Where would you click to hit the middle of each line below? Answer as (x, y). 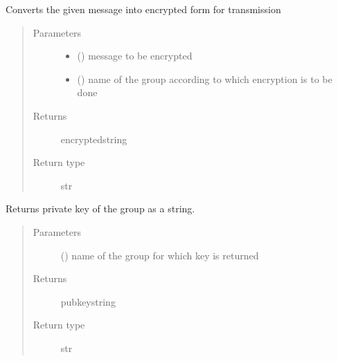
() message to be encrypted (135, 56)
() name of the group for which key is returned (160, 255)
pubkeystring (88, 301)
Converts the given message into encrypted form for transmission (143, 9)
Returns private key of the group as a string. (100, 209)
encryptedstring (94, 139)
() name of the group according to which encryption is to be (205, 78)
